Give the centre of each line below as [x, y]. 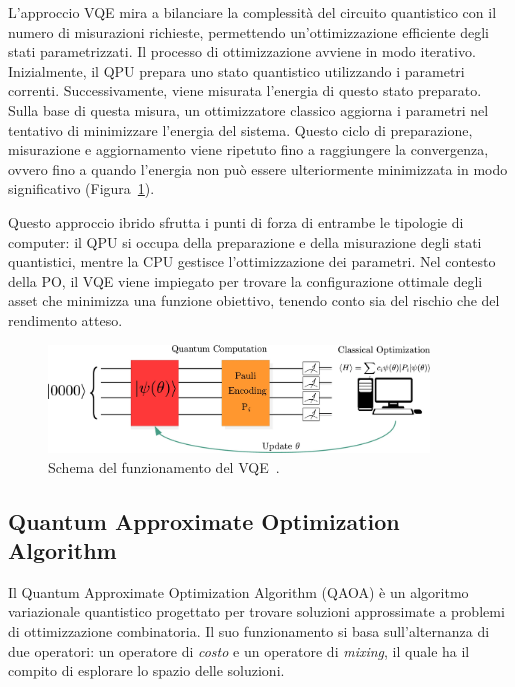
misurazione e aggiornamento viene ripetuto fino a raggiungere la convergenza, [248, 149]
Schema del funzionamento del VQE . [164, 466]
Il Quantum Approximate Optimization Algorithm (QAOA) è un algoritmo [238, 591]
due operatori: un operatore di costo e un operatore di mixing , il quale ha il [239, 650]
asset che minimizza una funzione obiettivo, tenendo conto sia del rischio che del [254, 300]
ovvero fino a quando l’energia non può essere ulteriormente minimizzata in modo [258, 168]
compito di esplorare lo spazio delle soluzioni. [146, 670]
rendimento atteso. [65, 319]
